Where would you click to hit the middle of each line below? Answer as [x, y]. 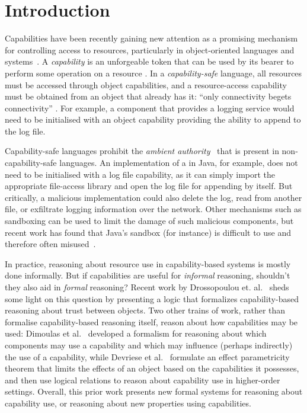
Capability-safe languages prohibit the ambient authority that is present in [142, 151]
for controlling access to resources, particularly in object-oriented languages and [150, 49]
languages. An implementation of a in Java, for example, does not [179, 163]
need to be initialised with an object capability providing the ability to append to [153, 119]
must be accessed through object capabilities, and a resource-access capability [146, 84]
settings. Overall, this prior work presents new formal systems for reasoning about [154, 391]
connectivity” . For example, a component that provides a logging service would [150, 108]
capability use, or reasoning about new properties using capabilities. [128, 403]
